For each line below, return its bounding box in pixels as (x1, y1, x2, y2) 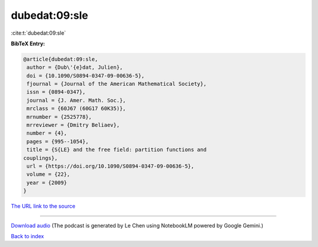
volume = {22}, (26, 171, 71, 178)
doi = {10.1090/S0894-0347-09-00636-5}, (26, 72, 145, 79)
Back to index (11, 232, 44, 239)
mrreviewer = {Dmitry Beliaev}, (26, 122, 120, 129)
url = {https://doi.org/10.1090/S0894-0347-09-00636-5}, (26, 163, 194, 169)
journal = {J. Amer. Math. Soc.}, (26, 97, 126, 104)
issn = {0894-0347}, (26, 89, 86, 95)
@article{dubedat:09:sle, (23, 56, 98, 62)
